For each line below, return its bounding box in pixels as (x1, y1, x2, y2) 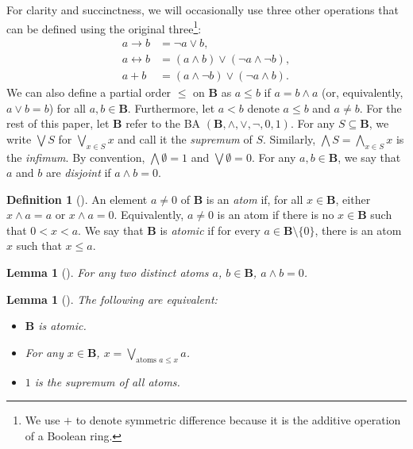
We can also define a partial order (6, 83, 172, 100)
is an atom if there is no (217, 206, 334, 223)
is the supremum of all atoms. (34, 373, 180, 390)
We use (25, 412, 60, 428)
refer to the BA (125, 115, 201, 132)
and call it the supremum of (118, 130, 253, 147)
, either (335, 190, 371, 207)
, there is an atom (315, 221, 402, 238)
